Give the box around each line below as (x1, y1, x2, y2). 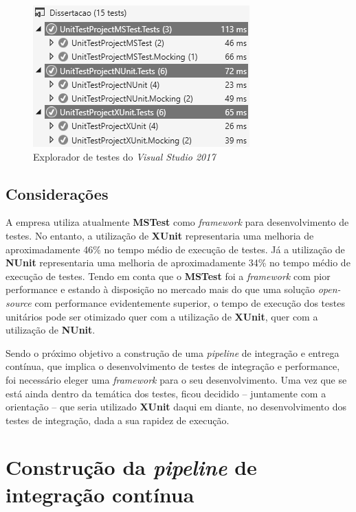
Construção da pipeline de (5, 453, 257, 482)
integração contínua (5, 480, 194, 508)
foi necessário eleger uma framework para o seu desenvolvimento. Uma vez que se (5, 372, 347, 386)
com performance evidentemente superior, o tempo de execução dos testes (34, 295, 345, 310)
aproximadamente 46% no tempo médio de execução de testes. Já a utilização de (5, 242, 345, 256)
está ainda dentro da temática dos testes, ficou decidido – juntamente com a (5, 386, 326, 400)
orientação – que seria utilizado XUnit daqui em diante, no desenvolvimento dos (5, 399, 347, 414)
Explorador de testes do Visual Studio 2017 (33, 149, 216, 163)
